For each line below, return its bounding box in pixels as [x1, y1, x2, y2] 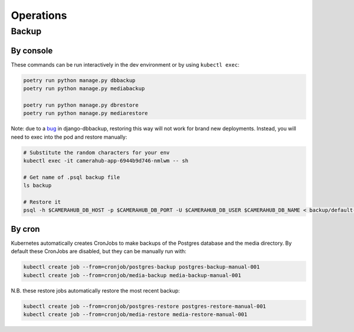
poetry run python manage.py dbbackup [23, 77, 136, 84]
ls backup [23, 182, 52, 189]
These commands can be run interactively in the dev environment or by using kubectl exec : [11, 61, 240, 68]
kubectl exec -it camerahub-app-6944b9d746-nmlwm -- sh [23, 157, 189, 165]
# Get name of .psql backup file [23, 174, 120, 180]
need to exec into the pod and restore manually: [11, 133, 127, 140]
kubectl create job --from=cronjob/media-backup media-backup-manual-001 [23, 272, 241, 278]
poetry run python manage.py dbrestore [23, 101, 139, 109]
